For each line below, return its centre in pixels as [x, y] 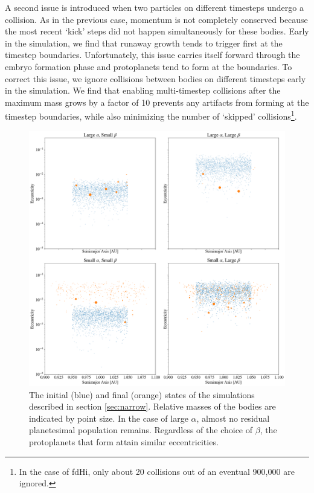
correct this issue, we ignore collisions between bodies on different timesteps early [155, 78]
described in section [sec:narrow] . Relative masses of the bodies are [152, 406]
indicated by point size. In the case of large [109, 418]
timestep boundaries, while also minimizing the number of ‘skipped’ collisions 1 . [151, 115]
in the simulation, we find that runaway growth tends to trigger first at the [144, 43]
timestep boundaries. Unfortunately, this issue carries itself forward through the [152, 55]
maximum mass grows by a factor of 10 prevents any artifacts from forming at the [157, 102]
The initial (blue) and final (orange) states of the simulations [142, 394]
